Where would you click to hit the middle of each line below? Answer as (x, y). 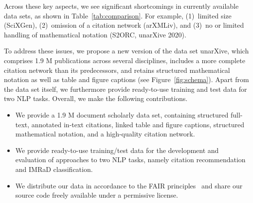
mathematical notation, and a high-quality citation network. (105, 134)
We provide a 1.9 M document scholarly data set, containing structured (122, 114)
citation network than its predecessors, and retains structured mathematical (117, 70)
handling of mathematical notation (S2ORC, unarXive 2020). (95, 34)
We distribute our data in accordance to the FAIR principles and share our (129, 185)
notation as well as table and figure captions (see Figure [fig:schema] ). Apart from (126, 79)
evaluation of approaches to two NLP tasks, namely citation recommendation (130, 160)
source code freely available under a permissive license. (97, 195)
